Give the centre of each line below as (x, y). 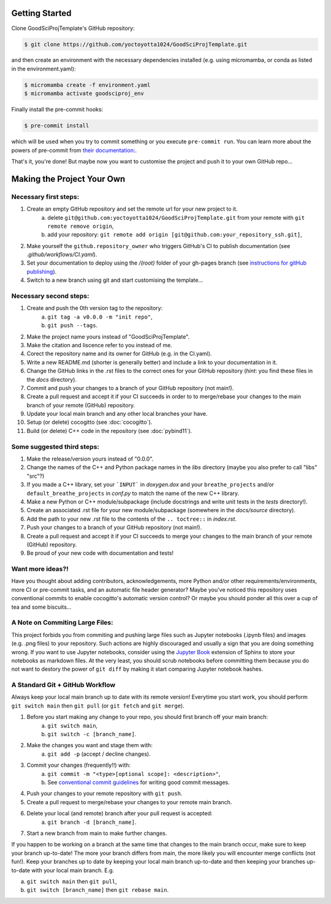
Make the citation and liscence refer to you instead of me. (100, 345)
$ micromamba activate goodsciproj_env (84, 94)
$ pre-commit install (57, 126)
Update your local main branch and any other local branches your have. (117, 414)
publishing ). (42, 271)
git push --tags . (73, 325)
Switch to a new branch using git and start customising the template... (115, 280)
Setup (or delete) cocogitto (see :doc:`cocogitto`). (89, 422)
